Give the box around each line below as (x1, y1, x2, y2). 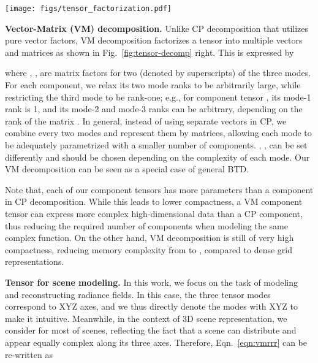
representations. (5, 255, 64, 268)
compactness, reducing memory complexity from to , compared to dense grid (5, 243, 292, 256)
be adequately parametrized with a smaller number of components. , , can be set (5, 139, 308, 151)
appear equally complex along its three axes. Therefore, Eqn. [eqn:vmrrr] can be (5, 335, 307, 348)
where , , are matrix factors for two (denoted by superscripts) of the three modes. (5, 66, 311, 79)
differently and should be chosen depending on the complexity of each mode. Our (5, 150, 310, 163)
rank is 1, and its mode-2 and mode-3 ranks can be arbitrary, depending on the (5, 102, 303, 115)
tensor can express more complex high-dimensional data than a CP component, (5, 207, 303, 220)
